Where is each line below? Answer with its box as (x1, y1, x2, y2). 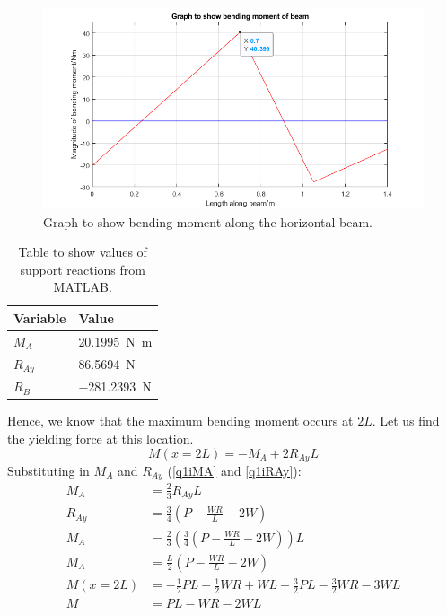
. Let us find (372, 411, 440, 430)
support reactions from (20, 259, 145, 278)
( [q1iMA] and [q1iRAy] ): (167, 461, 302, 479)
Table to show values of (18, 242, 147, 261)
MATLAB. (53, 277, 112, 296)
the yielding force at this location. (7, 428, 194, 447)
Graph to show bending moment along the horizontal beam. (43, 212, 372, 231)
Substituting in (7, 461, 90, 479)
